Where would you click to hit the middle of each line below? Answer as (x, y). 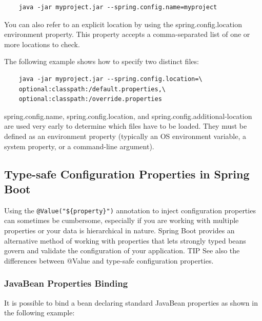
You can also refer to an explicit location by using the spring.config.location (123, 24)
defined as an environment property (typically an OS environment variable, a (125, 136)
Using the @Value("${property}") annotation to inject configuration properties (130, 210)
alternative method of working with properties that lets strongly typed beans (125, 240)
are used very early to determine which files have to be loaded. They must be (126, 126)
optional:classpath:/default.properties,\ (92, 89)
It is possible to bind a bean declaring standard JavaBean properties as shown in (131, 302)
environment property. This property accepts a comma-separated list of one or (127, 34)
